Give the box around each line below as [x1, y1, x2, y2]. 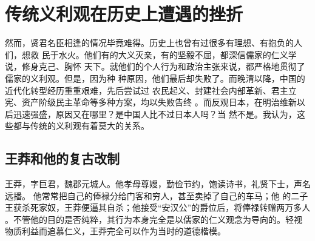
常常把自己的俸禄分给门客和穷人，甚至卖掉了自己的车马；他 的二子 [41, 189, 308, 202]
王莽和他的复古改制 [5, 149, 120, 168]
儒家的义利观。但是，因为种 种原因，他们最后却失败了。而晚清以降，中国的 [5, 71, 305, 84]
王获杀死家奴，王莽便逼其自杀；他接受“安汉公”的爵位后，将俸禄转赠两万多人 [5, 201, 311, 214]
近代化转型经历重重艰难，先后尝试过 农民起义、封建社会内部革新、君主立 [5, 84, 297, 96]
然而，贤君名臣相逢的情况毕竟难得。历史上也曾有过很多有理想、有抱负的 [5, 36, 294, 49]
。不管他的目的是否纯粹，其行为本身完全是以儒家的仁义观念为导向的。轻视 [5, 213, 302, 225]
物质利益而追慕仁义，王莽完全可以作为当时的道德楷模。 [5, 225, 226, 237]
